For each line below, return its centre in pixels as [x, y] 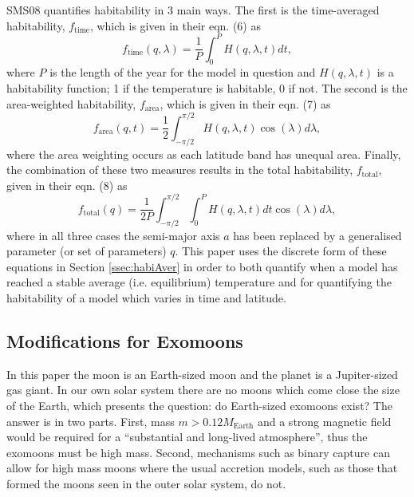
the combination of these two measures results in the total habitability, [180, 170]
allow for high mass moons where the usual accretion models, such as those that [202, 468]
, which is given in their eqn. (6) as [175, 25]
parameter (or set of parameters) [87, 251]
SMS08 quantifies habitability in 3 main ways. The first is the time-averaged [193, 10]
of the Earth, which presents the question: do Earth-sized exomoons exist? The [199, 405]
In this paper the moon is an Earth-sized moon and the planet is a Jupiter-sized [202, 374]
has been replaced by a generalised [317, 235]
